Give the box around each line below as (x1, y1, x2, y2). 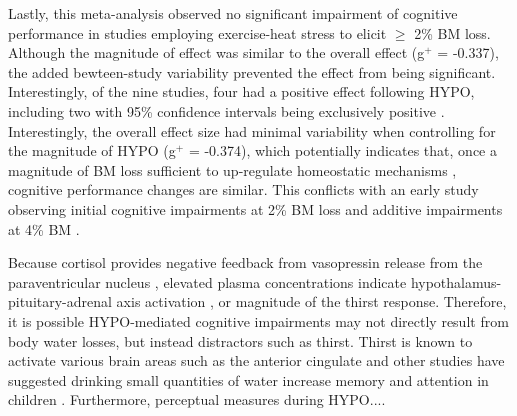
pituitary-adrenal (8, 291, 112, 312)
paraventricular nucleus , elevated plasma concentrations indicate (8, 271, 407, 292)
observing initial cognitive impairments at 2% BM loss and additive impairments (8, 198, 503, 219)
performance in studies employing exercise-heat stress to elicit (8, 22, 387, 43)
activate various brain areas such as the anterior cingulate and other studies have (8, 350, 505, 371)
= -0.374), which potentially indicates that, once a (188, 140, 497, 161)
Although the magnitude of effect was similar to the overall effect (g (8, 42, 425, 63)
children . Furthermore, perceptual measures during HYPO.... (8, 389, 386, 410)
